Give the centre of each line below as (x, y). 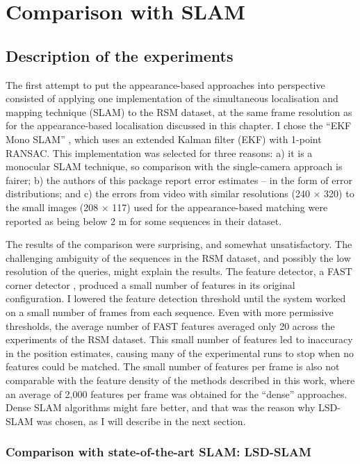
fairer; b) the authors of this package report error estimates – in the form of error (179, 180)
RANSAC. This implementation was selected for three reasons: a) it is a (159, 152)
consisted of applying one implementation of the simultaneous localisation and (172, 98)
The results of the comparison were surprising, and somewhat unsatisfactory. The (179, 244)
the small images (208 (52, 207)
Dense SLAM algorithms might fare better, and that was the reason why (161, 407)
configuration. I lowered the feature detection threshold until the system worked (176, 298)
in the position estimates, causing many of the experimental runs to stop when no (180, 353)
